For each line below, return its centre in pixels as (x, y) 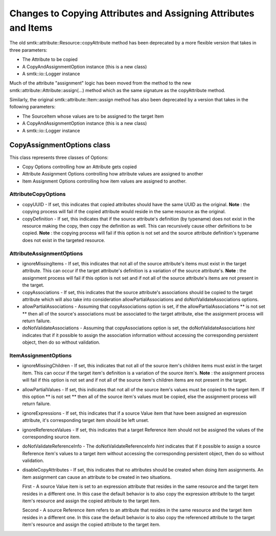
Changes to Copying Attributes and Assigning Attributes (132, 13)
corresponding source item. (51, 437)
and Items (31, 28)
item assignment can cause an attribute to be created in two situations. (97, 477)
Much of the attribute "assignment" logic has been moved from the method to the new (100, 83)
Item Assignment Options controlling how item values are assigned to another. (104, 181)
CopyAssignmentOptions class (60, 145)
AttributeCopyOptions (38, 194)
